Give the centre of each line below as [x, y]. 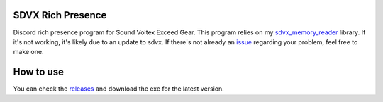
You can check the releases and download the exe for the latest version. [119, 89]
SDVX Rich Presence [60, 15]
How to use [38, 72]
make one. [28, 52]
